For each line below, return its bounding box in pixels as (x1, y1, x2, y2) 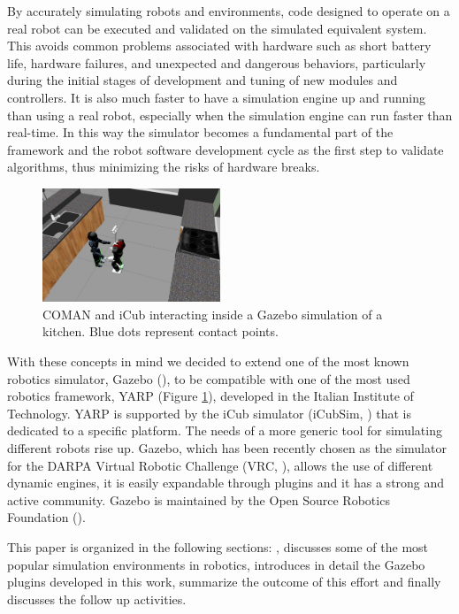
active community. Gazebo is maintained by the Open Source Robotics (7, 490, 390, 509)
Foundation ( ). (7, 508, 86, 526)
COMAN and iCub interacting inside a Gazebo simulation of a (42, 304, 383, 323)
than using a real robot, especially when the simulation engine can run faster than (7, 105, 453, 124)
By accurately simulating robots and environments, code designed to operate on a (7, 2, 450, 19)
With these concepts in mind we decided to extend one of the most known (7, 352, 409, 371)
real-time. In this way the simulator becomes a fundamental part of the (7, 123, 394, 142)
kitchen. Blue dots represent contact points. (42, 322, 279, 341)
